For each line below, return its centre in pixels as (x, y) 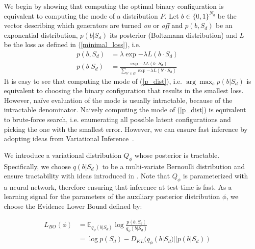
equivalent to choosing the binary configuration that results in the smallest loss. (124, 90)
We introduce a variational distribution (63, 155)
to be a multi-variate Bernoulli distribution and (174, 166)
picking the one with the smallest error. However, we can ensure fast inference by (126, 129)
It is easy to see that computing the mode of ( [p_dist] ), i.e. (93, 81)
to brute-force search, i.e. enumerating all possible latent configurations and (117, 119)
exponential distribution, (41, 35)
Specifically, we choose (38, 166)
